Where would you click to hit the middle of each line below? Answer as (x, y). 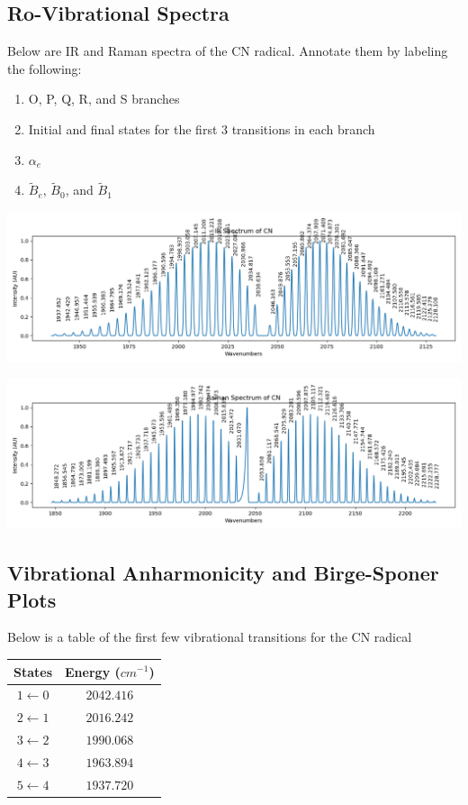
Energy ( (93, 671)
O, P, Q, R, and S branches (104, 99)
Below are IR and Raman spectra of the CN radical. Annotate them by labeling (228, 51)
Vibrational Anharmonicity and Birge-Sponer (223, 573)
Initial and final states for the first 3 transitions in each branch (202, 128)
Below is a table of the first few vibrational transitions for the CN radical (210, 637)
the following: (45, 68)
